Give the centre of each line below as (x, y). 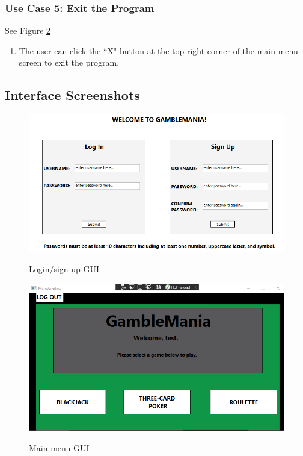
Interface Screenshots (72, 95)
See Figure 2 (28, 30)
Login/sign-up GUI (64, 269)
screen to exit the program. (69, 62)
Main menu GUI (59, 448)
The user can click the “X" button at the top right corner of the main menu (158, 50)
